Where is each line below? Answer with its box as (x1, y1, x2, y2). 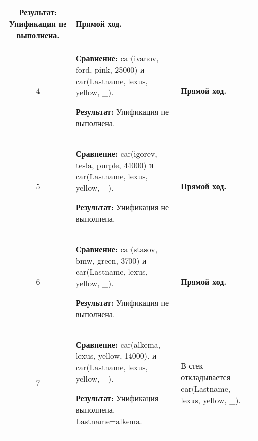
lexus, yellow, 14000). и (76, 350, 157, 361)
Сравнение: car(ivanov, (76, 52, 159, 64)
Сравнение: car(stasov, (76, 243, 158, 255)
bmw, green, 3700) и (76, 255, 147, 266)
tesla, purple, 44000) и (76, 159, 154, 171)
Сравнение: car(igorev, (76, 148, 157, 159)
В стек (181, 359, 203, 371)
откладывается (181, 371, 231, 383)
